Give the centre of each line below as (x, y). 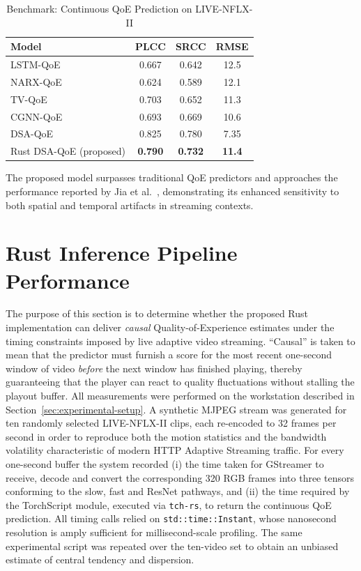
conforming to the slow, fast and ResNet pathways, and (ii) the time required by (178, 491)
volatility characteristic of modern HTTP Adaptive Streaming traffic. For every (175, 450)
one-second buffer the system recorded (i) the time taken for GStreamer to (165, 463)
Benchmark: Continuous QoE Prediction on (99, 8)
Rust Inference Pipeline (122, 253)
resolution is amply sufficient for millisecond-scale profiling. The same (154, 532)
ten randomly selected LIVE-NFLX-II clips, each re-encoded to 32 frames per (171, 423)
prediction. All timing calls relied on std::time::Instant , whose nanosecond (171, 518)
